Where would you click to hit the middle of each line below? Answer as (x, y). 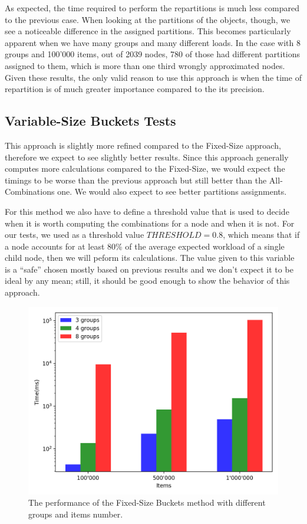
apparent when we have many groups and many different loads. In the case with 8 (153, 42)
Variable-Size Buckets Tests (90, 121)
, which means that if (261, 235)
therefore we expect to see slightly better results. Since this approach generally (147, 157)
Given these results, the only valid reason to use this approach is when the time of (153, 77)
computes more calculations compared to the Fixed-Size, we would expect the (145, 168)
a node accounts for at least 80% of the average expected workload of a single (145, 246)
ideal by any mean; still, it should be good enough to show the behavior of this (147, 281)
